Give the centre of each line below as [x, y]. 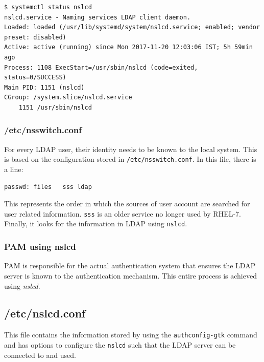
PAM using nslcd [40, 247]
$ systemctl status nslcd [48, 7]
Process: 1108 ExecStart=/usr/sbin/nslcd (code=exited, [101, 67]
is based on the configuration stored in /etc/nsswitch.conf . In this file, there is [130, 159]
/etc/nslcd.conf [45, 313]
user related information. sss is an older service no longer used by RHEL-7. [123, 213]
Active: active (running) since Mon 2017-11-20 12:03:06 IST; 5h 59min [128, 47]
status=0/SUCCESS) [35, 78]
